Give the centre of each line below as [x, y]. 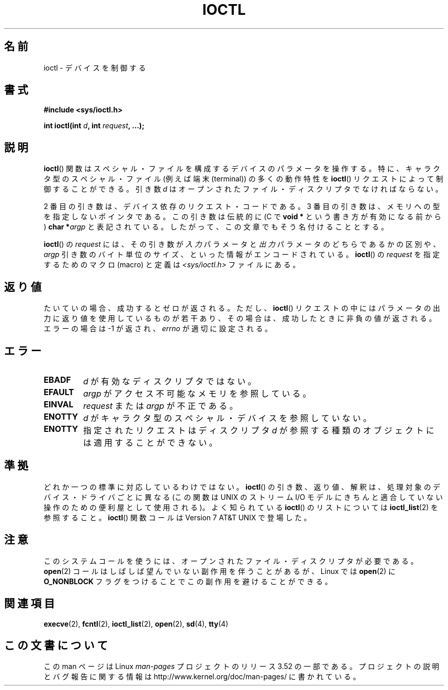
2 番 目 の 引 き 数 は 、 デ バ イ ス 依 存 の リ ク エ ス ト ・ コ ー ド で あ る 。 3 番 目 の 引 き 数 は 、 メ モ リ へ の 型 [242, 206]
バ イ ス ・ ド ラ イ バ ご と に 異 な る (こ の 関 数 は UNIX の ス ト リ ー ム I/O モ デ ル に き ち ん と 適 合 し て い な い [243, 497]
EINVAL [59, 404]
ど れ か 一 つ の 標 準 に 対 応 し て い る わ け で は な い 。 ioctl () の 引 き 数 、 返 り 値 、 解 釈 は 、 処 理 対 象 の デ [242, 487]
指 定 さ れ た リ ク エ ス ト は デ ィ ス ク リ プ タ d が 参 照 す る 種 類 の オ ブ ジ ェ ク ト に [259, 430]
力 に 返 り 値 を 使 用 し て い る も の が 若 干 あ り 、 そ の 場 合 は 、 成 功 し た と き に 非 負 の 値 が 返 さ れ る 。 [240, 318]
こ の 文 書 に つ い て [56, 645]
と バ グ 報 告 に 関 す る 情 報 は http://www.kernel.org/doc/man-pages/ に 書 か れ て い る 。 [202, 677]
